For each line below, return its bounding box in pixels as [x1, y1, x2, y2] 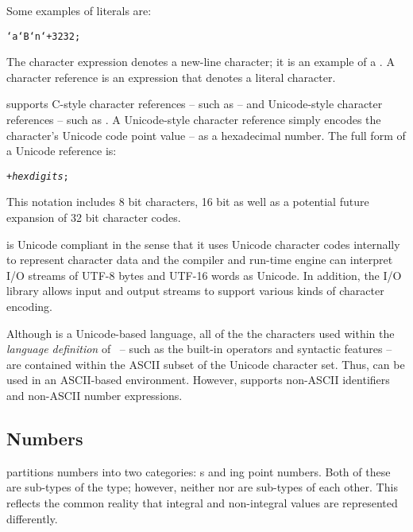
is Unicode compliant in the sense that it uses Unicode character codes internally [6, 235, 400, 252]
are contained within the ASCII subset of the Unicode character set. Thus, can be [6, 355, 405, 372]
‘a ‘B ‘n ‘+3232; [6, 30, 81, 42]
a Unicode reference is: [6, 142, 117, 159]
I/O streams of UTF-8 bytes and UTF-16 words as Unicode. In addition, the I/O [6, 266, 402, 283]
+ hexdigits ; [6, 170, 69, 182]
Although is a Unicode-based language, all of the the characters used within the [6, 324, 395, 341]
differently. [6, 510, 58, 526]
